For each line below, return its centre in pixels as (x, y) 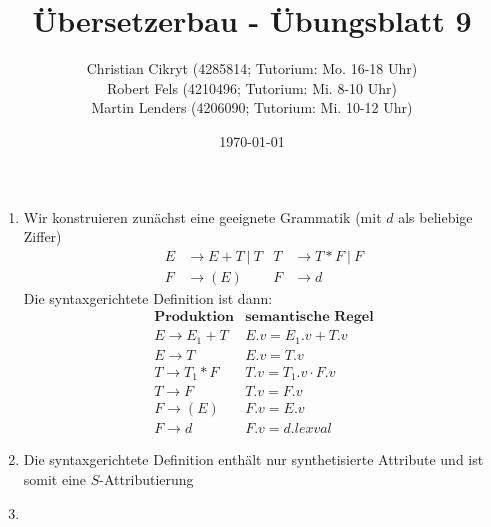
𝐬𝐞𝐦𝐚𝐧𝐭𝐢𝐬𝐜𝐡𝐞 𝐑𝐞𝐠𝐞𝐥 (309, 317)
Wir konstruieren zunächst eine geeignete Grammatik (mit (202, 216)
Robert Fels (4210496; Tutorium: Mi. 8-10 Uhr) (252, 87)
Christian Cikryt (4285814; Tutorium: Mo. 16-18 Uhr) (252, 68)
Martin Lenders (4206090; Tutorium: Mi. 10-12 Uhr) (252, 107)
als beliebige (435, 216)
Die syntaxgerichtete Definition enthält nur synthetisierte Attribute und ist (253, 459)
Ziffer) (42, 236)
